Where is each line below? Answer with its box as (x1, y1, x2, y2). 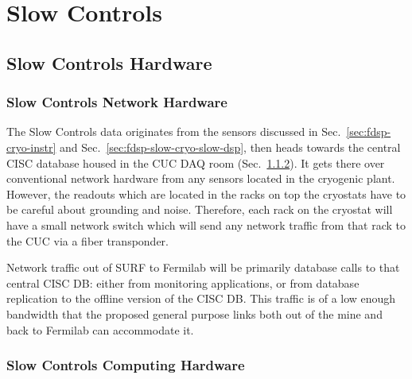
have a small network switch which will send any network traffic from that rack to (6, 216, 406, 233)
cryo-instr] (6, 138, 56, 155)
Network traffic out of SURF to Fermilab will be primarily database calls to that (6, 259, 400, 276)
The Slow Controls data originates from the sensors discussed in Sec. (6, 123, 341, 140)
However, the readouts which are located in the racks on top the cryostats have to (6, 185, 406, 202)
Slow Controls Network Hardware (6, 92, 227, 112)
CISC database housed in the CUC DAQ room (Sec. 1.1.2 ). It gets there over (6, 154, 385, 171)
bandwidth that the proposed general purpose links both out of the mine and (6, 305, 383, 322)
